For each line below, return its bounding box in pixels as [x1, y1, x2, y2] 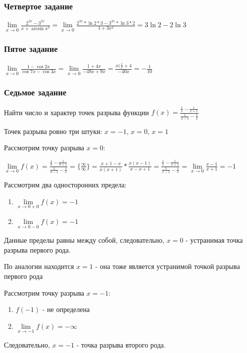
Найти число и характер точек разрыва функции [4, 107, 149, 117]
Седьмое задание [4, 86, 66, 98]
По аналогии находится [4, 261, 74, 271]
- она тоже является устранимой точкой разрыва [95, 261, 240, 271]
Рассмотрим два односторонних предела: [4, 179, 127, 190]
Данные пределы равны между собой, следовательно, [4, 235, 164, 245]
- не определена [42, 304, 90, 314]
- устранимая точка [185, 235, 243, 245]
